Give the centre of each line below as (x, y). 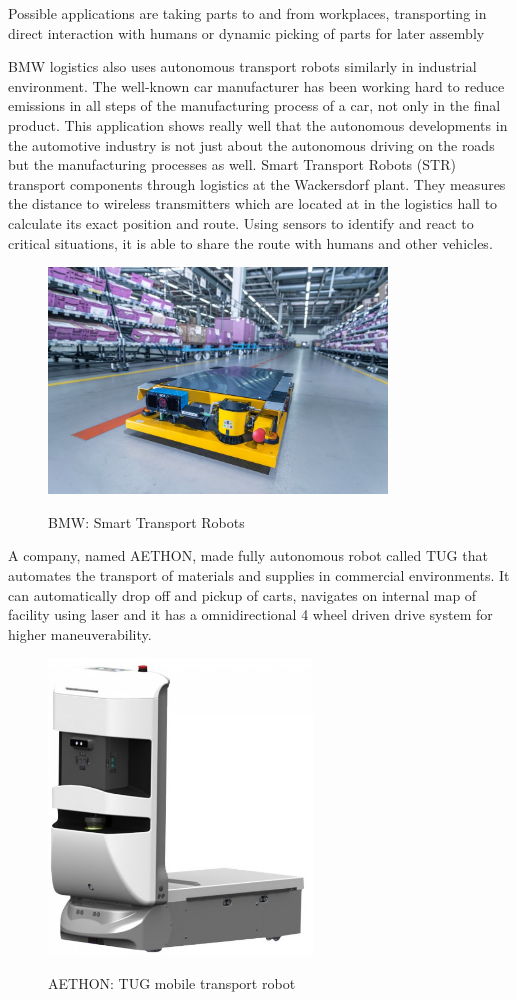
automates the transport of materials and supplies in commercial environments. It (259, 575)
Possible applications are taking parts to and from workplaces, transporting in (247, 13)
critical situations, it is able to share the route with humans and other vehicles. (250, 242)
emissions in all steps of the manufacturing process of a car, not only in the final (254, 105)
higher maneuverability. (80, 633)
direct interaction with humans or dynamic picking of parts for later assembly (246, 32)
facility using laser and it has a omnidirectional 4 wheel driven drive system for (250, 614)
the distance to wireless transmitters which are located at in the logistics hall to (253, 203)
